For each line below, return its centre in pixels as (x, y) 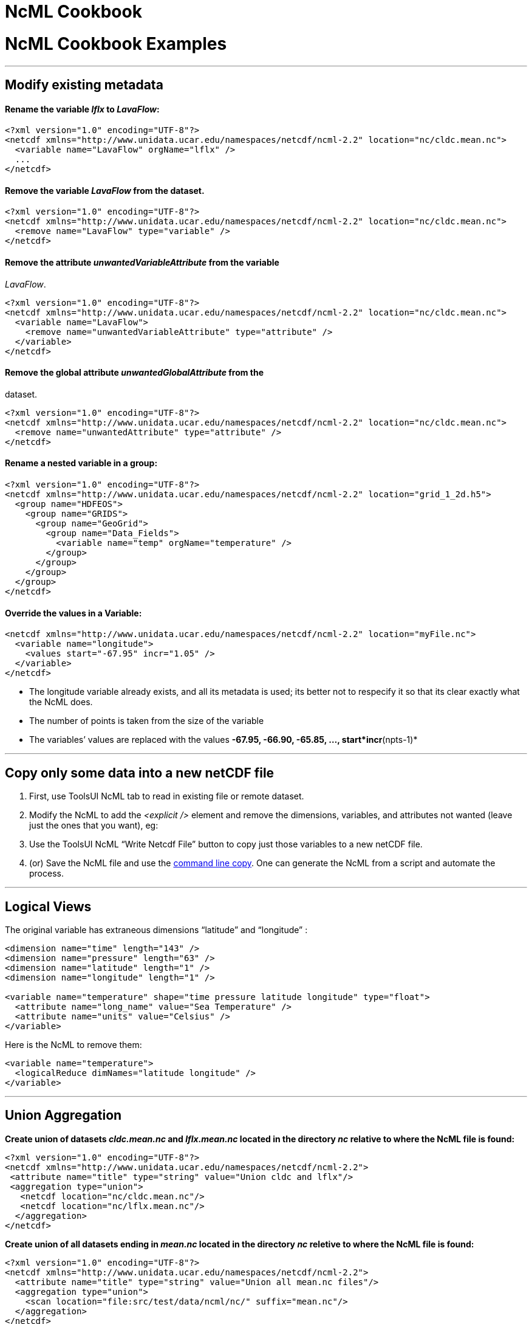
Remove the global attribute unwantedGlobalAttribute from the (135, 373)
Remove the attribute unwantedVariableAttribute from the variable (142, 262)
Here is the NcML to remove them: (73, 1044)
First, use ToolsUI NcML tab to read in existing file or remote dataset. (167, 796)
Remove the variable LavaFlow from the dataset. (105, 190)
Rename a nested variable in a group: (81, 463)
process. (46, 874)
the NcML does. (61, 702)
